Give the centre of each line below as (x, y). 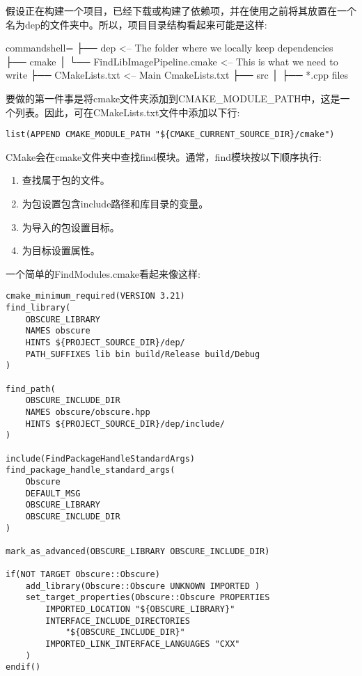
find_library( (38, 308)
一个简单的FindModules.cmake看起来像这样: (103, 273)
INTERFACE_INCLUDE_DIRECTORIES (118, 621)
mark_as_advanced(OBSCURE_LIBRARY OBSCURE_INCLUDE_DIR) (138, 551)
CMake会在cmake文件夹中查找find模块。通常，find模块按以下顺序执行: (164, 156)
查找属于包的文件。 (66, 180)
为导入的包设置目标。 (71, 227)
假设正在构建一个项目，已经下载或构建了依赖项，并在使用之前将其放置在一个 (181, 10)
